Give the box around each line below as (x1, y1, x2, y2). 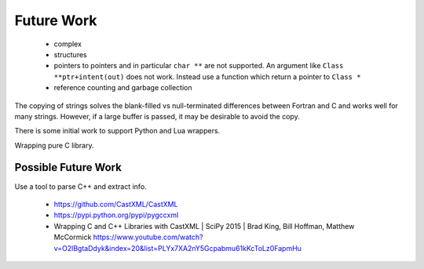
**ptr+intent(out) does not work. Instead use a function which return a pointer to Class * (53, 71, 361, 82)
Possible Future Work (14, 161, 122, 174)
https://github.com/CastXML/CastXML (53, 199, 178, 209)
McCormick (53, 232, 92, 242)
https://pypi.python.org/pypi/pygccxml (53, 210, 179, 220)
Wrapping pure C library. (14, 140, 94, 150)
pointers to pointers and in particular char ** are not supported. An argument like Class (53, 61, 344, 71)
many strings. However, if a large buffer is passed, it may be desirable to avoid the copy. (14, 111, 300, 121)
